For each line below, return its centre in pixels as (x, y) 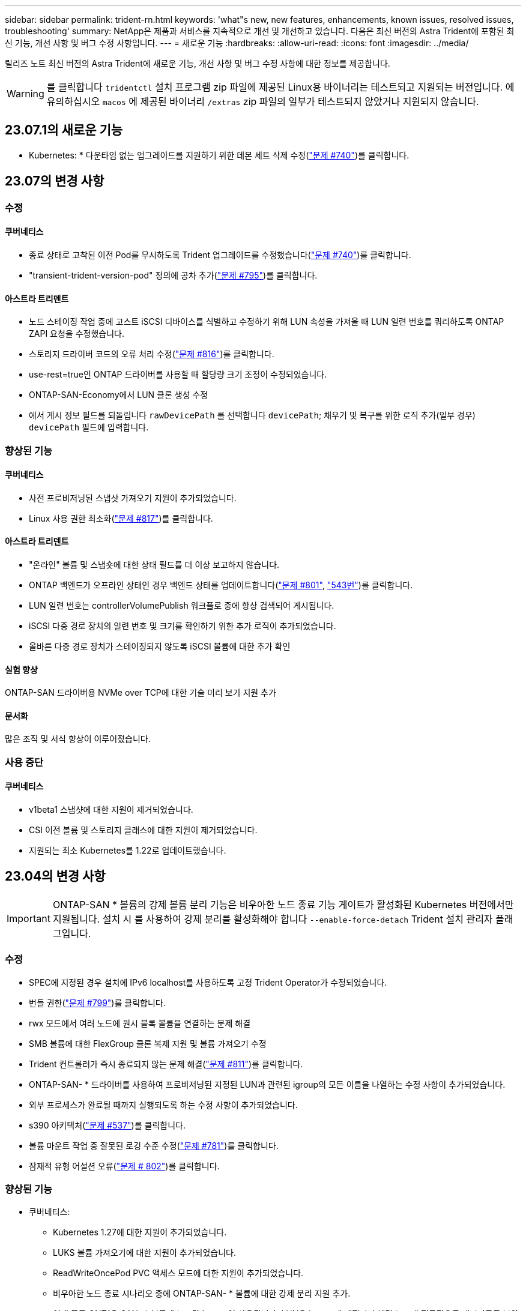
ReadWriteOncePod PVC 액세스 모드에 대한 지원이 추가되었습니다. (178, 1273)
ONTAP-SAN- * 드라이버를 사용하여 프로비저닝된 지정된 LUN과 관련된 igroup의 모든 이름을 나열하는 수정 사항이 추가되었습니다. (267, 1084)
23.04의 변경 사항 (55, 876)
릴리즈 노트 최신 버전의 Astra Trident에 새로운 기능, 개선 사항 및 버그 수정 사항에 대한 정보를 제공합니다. (198, 63)
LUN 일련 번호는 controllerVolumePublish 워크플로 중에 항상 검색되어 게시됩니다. (182, 605)
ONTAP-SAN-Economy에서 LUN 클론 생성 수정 (119, 395)
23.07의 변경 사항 (55, 181)
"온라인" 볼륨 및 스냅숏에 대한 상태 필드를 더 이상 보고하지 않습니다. (154, 564)
